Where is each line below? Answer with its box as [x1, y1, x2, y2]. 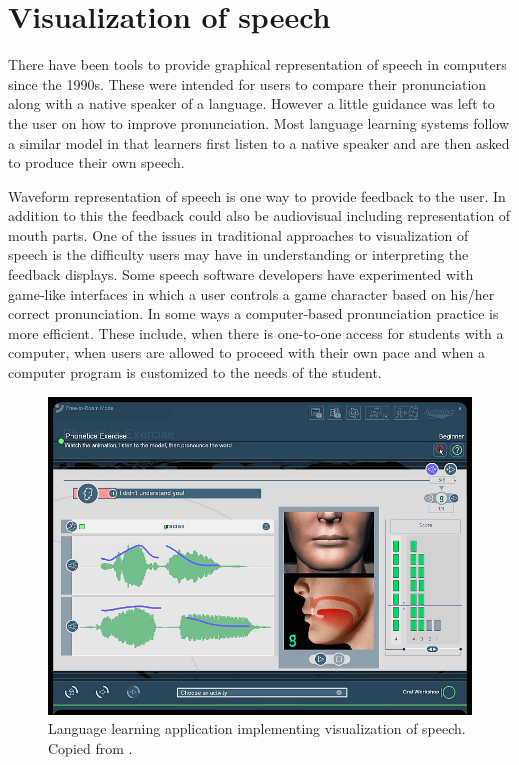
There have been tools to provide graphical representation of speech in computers [8, 54, 507, 75]
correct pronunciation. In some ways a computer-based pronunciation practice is [8, 303, 499, 324]
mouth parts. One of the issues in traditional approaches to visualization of [8, 224, 469, 245]
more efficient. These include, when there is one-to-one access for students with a [8, 322, 504, 343]
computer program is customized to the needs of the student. [8, 362, 382, 383]
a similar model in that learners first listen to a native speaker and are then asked [8, 132, 510, 153]
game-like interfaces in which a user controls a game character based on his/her [8, 283, 495, 304]
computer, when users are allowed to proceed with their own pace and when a [8, 342, 486, 363]
